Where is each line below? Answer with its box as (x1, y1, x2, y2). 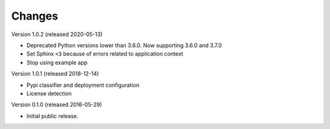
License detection (26, 89, 72, 97)
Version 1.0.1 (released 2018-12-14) (11, 70, 99, 78)
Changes (11, 9, 58, 23)
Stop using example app (26, 59, 88, 66)
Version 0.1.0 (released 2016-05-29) (11, 101, 102, 108)
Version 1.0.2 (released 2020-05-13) (11, 31, 103, 38)
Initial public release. (26, 112, 79, 119)
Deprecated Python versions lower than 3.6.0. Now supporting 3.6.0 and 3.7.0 (26, 42, 222, 49)
